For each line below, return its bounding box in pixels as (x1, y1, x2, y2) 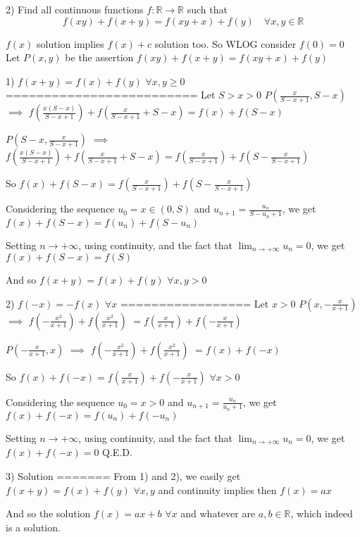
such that (187, 2, 228, 16)
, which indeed (290, 506, 353, 521)
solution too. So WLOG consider (154, 36, 297, 51)
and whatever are (180, 506, 256, 521)
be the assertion (65, 50, 134, 65)
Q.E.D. (102, 445, 132, 460)
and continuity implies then (158, 482, 277, 497)
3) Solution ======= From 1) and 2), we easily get (6, 468, 241, 483)
